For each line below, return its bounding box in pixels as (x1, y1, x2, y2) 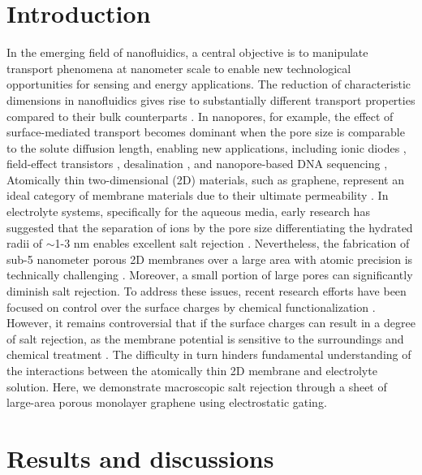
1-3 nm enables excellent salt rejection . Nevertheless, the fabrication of (54, 235, 410, 252)
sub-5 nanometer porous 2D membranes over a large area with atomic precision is (6, 250, 413, 267)
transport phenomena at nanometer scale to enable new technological (6, 59, 351, 76)
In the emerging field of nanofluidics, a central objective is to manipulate (6, 44, 368, 61)
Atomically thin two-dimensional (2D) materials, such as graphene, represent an (6, 171, 404, 188)
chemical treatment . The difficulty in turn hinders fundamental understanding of (6, 346, 411, 363)
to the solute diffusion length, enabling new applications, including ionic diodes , (6, 139, 407, 156)
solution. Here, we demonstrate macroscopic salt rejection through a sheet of (6, 378, 387, 395)
